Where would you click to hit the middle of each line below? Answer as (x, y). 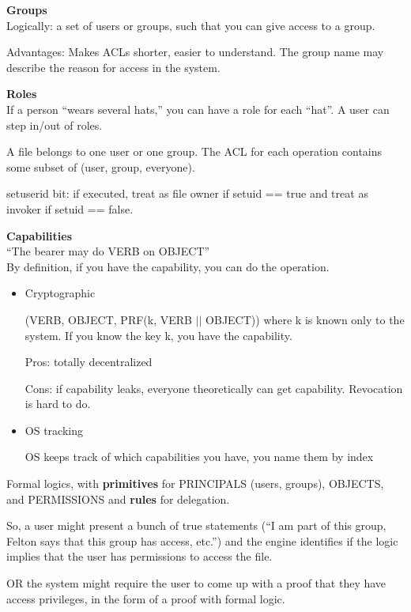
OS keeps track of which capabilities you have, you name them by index (199, 457)
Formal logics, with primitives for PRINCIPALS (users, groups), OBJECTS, (195, 484)
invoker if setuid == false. (70, 208)
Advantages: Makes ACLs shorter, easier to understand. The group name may (195, 52)
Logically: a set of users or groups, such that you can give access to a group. (191, 25)
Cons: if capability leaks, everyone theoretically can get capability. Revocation (214, 388)
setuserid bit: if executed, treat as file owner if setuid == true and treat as (187, 193)
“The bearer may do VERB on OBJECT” (108, 251)
